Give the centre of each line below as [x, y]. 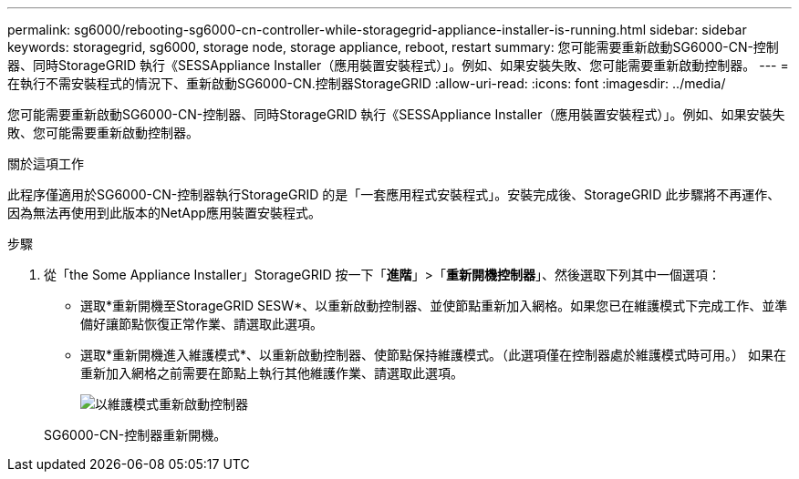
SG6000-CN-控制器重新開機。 [135, 435]
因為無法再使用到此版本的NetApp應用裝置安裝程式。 [165, 213]
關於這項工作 [46, 163]
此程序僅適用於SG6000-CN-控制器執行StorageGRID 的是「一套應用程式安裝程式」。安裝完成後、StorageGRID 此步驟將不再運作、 [394, 194]
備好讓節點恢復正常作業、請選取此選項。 [202, 324]
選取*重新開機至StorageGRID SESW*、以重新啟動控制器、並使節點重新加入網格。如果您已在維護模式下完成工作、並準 [434, 306]
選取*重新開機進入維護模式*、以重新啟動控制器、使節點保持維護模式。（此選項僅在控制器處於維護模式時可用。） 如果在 [433, 355]
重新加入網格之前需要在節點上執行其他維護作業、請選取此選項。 [272, 373]
